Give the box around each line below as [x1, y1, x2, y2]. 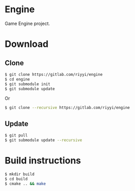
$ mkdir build [5, 172, 35, 177]
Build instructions [5, 155, 81, 167]
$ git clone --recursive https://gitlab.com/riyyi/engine [5, 105, 130, 111]
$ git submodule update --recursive [5, 138, 82, 143]
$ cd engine [5, 76, 30, 82]
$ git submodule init [5, 81, 51, 87]
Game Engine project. [5, 20, 50, 26]
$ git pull [5, 133, 28, 138]
